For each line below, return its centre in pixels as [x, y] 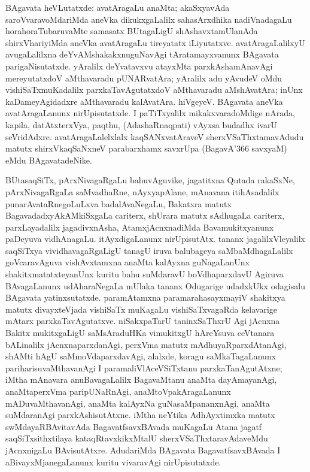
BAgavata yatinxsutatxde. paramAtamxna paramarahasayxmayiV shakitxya [145, 297]
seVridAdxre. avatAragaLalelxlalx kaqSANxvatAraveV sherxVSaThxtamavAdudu [155, 136]
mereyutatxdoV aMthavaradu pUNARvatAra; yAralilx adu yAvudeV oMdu [144, 78]
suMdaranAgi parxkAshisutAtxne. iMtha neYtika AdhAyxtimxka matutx [140, 415]
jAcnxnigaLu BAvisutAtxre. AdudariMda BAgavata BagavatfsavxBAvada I [143, 450]
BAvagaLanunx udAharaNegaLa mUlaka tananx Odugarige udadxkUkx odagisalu [155, 285]
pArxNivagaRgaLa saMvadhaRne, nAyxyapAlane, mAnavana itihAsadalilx [142, 191]
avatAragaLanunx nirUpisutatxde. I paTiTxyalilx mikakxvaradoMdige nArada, [150, 113]
